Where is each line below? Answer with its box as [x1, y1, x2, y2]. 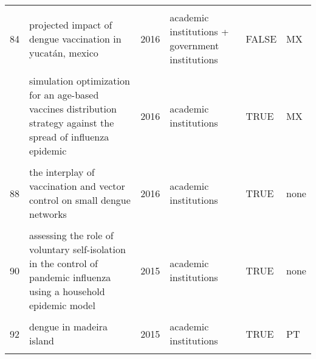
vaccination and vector [29, 179, 125, 193]
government [170, 38, 219, 52]
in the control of [29, 256, 98, 270]
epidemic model [29, 298, 95, 312]
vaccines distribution [29, 102, 117, 116]
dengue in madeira [29, 319, 108, 333]
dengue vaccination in [29, 31, 122, 46]
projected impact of [29, 17, 112, 32]
